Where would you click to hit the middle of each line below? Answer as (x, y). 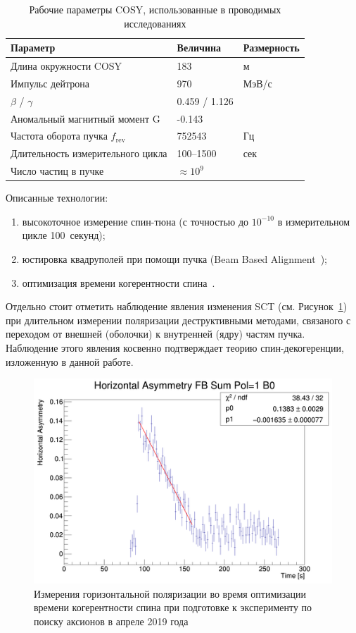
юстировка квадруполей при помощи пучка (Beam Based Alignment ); (174, 258)
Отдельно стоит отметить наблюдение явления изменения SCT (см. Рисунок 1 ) (177, 306)
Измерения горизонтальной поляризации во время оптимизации (170, 593)
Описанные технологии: (57, 198)
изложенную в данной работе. (70, 361)
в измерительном (314, 221)
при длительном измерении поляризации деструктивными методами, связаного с (178, 320)
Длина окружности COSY (66, 66)
